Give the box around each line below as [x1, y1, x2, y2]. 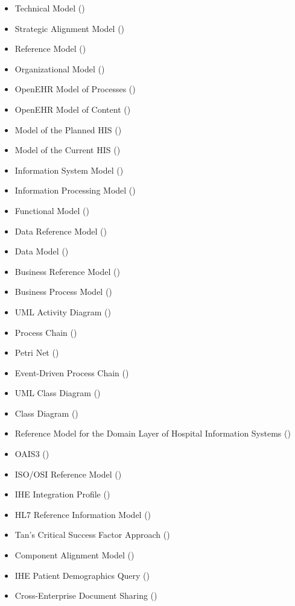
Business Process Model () [14, 285, 112, 298]
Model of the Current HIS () [14, 144, 121, 156]
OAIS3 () [14, 447, 49, 460]
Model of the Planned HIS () [14, 123, 122, 136]
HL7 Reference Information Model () [14, 508, 151, 520]
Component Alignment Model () [14, 549, 135, 561]
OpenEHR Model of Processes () [14, 83, 136, 95]
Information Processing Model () [14, 184, 136, 197]
